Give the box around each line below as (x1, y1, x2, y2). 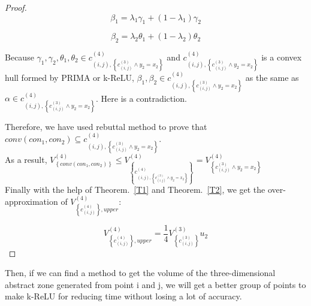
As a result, (5, 153, 47, 165)
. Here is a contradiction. (96, 92, 187, 104)
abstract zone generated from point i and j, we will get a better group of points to (5, 278, 306, 290)
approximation (5, 195, 58, 208)
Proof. (5, 1, 27, 13)
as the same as (245, 71, 299, 84)
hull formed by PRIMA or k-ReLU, (5, 71, 134, 84)
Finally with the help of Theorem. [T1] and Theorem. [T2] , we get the (5, 183, 265, 195)
